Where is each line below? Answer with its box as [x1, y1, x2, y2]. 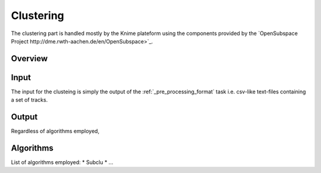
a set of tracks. [11, 96, 48, 103]
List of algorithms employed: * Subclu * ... [11, 159, 114, 166]
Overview [11, 54, 48, 64]
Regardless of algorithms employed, [11, 128, 100, 135]
